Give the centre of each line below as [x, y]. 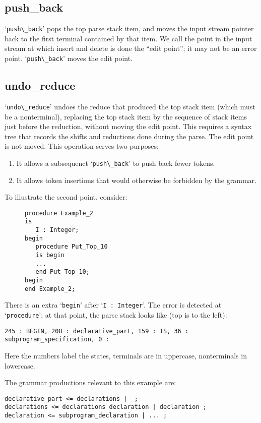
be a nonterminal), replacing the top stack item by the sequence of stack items [126, 116]
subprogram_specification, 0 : [57, 340]
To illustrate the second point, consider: [66, 197]
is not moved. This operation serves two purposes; [82, 146]
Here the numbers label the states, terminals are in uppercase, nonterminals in [126, 355]
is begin [50, 255]
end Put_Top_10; [62, 272]
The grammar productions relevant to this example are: [90, 382]
